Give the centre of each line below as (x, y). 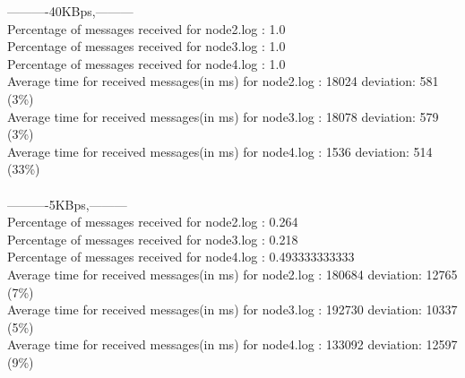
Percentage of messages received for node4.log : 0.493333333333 (181, 257)
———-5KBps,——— (67, 204)
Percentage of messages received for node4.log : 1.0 (146, 63)
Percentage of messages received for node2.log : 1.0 (146, 28)
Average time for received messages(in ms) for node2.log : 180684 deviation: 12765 (232, 274)
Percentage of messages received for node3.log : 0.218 (153, 239)
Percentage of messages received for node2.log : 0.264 (153, 222)
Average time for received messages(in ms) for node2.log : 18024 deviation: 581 (223, 81)
